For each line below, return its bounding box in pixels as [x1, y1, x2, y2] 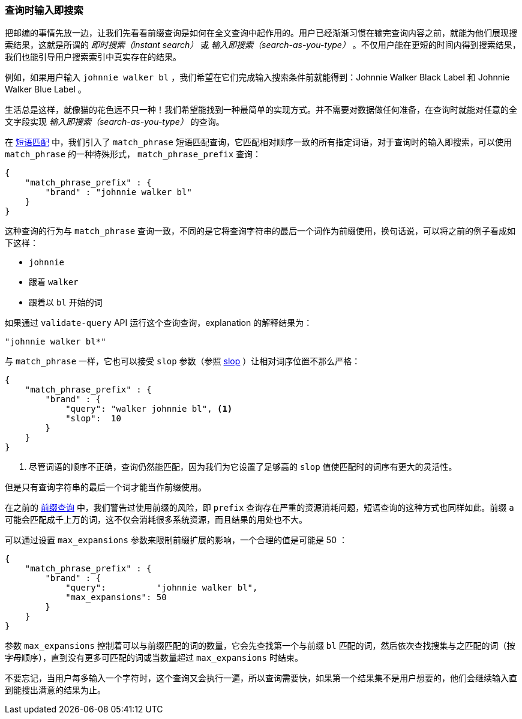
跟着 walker [29, 277, 79, 287]
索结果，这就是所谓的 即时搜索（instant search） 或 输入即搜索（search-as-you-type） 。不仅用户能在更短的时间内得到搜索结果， [5, 40, 521, 50]
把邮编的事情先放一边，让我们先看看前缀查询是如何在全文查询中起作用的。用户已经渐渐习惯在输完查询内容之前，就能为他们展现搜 [5, 28, 517, 38]
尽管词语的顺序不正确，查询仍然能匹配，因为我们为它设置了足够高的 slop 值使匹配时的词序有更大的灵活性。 [29, 462, 457, 472]
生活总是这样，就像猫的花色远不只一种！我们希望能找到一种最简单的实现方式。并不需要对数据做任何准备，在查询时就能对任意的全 [5, 104, 517, 115]
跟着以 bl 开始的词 [29, 297, 103, 308]
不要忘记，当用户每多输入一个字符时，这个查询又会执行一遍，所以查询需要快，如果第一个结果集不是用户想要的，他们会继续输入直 [5, 673, 517, 684]
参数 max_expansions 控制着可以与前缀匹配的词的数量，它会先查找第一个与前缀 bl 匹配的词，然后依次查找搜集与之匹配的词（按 [5, 640, 515, 651]
